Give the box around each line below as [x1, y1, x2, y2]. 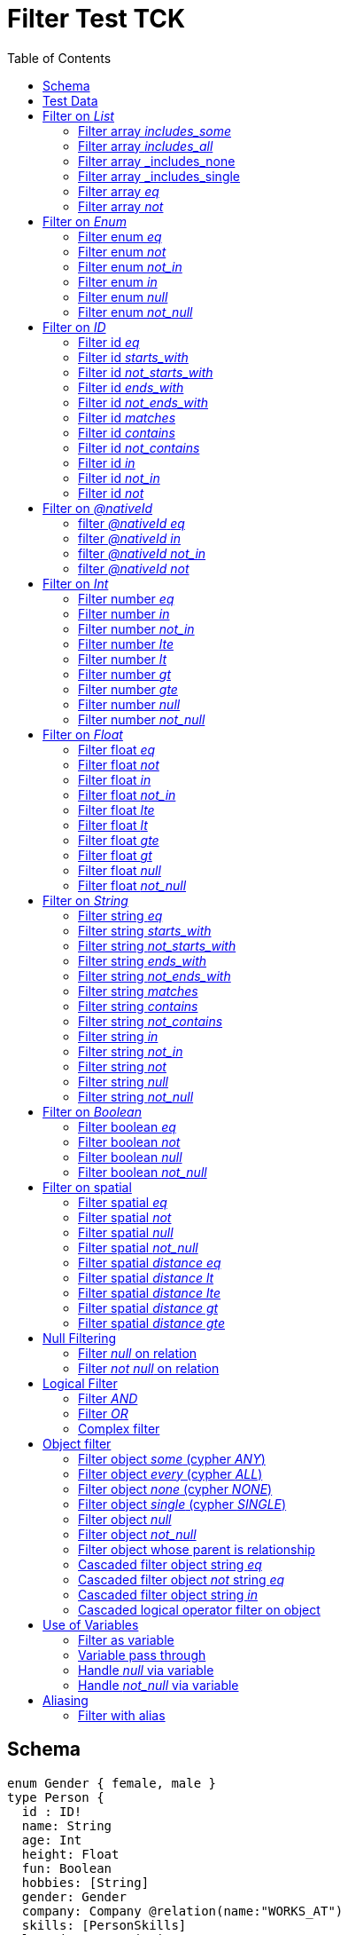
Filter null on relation [78, 1345, 197, 1361]
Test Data [43, 92, 98, 108]
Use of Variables [43, 1616, 139, 1632]
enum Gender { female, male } [7, 1775, 217, 1790]
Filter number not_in [78, 620, 195, 636]
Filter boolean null [78, 1149, 182, 1165]
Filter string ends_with [78, 952, 207, 968]
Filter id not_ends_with [78, 394, 209, 410]
